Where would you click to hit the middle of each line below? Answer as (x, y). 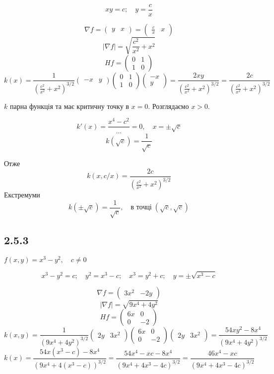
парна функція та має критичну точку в (69, 106)
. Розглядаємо (169, 106)
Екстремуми (22, 195)
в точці (141, 208)
